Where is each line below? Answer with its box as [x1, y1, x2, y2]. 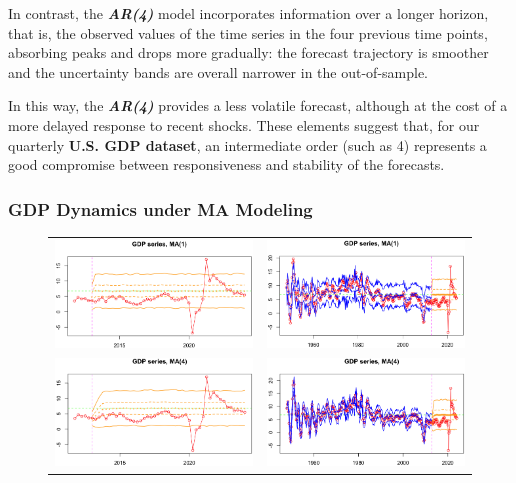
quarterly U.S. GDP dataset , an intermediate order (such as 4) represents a [8, 134, 487, 155]
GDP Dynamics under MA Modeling [8, 196, 313, 221]
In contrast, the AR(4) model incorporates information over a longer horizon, [8, 3, 489, 23]
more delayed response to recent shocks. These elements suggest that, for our [8, 114, 480, 135]
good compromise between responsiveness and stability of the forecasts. [8, 154, 445, 175]
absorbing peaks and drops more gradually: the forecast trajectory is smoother [8, 42, 489, 63]
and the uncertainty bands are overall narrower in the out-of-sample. [8, 61, 429, 82]
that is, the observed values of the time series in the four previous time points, [8, 22, 488, 43]
